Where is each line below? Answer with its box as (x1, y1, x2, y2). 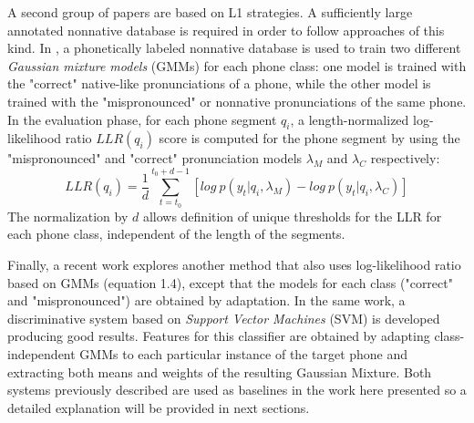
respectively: (370, 149, 440, 168)
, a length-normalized (290, 109, 409, 129)
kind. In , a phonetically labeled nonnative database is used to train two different (7, 38, 461, 57)
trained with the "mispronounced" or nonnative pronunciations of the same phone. (7, 91, 467, 110)
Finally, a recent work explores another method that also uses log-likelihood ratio (7, 255, 461, 274)
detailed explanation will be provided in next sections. (7, 397, 310, 417)
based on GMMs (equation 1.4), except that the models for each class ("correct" (7, 273, 453, 292)
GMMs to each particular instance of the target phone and (79, 345, 408, 364)
